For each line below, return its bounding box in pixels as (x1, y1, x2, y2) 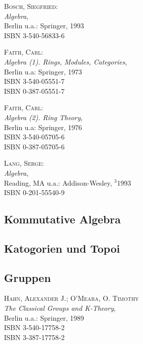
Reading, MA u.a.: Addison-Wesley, (4, 177, 112, 188)
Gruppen (4, 270, 51, 285)
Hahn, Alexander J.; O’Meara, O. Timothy (4, 293, 139, 303)
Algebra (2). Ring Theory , (4, 112, 83, 122)
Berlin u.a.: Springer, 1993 (4, 20, 84, 31)
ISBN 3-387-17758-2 (4, 332, 65, 342)
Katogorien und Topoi (4, 240, 120, 256)
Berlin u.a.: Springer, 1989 (4, 312, 84, 323)
